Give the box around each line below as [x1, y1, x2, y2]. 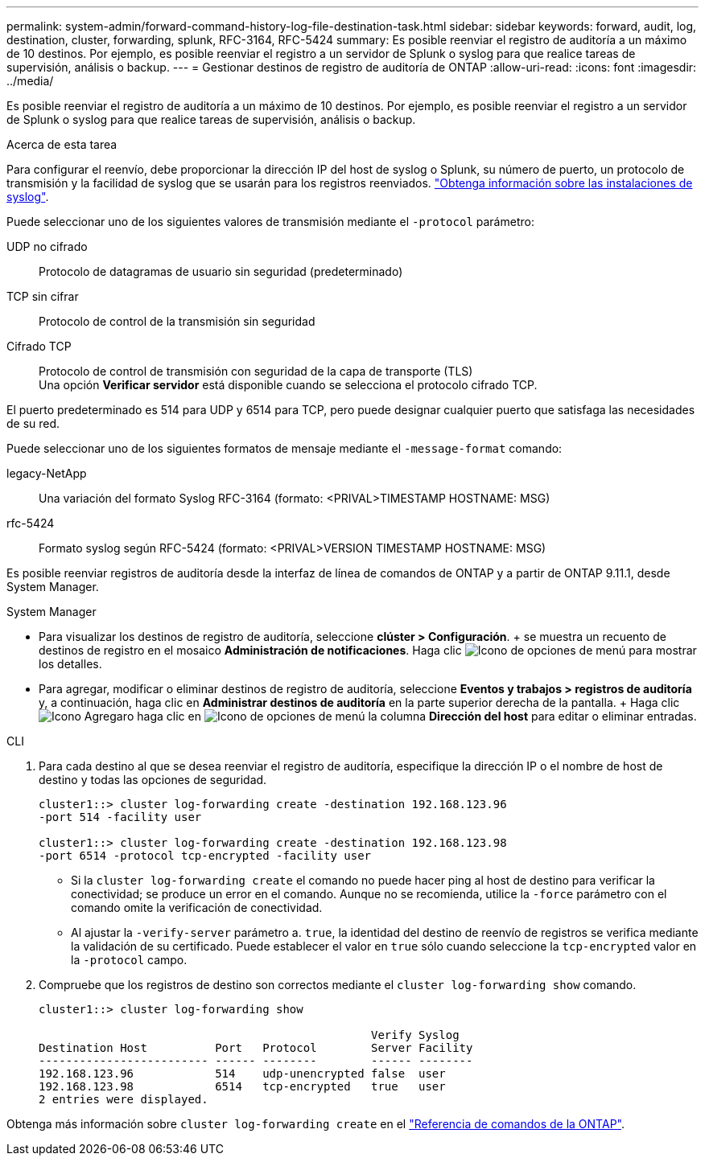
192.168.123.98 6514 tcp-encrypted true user [39, 1080, 446, 1093]
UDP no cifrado [6, 240, 88, 253]
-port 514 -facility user [39, 811, 202, 823]
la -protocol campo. [71, 953, 188, 967]
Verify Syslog [371, 1029, 460, 1041]
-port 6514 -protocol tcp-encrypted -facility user [39, 849, 372, 862]
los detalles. [39, 657, 102, 671]
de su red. [6, 417, 60, 430]
